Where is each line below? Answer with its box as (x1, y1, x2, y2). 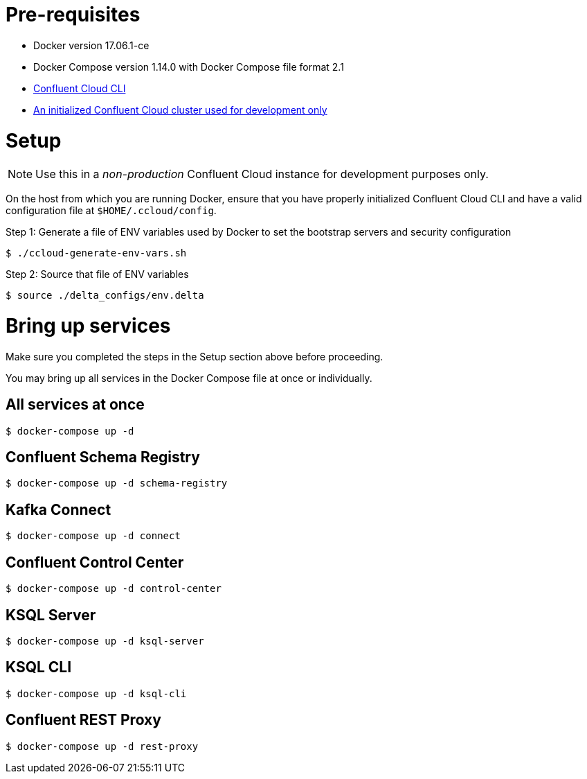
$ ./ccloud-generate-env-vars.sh (6, 247, 187, 259)
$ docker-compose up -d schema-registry (6, 478, 228, 489)
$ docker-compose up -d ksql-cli (6, 688, 187, 699)
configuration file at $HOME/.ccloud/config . (6, 204, 217, 217)
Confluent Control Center (6, 553, 184, 571)
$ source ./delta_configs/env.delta (6, 290, 204, 301)
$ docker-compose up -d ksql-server (6, 635, 204, 647)
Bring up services (6, 314, 171, 338)
